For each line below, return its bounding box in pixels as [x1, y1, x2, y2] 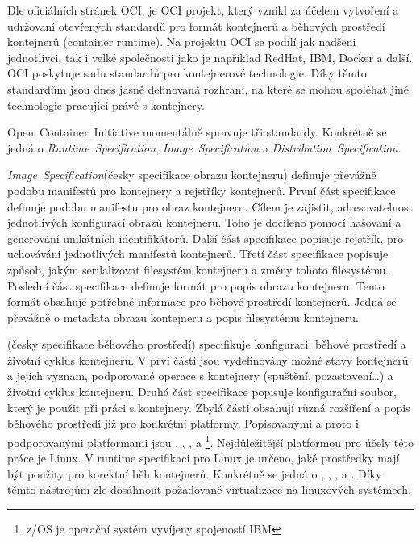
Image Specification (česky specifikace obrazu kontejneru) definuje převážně [7, 166, 376, 183]
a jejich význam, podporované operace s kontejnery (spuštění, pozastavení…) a [7, 367, 393, 384]
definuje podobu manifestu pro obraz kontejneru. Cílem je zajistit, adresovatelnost [7, 198, 413, 215]
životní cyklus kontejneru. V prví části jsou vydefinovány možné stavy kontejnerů [7, 351, 409, 368]
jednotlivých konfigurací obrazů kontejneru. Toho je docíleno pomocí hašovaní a [7, 214, 401, 231]
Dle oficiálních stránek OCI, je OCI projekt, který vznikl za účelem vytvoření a [7, 2, 399, 18]
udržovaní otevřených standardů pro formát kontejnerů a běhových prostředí [7, 17, 385, 34]
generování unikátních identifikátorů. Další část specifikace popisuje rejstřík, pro [7, 229, 404, 246]
